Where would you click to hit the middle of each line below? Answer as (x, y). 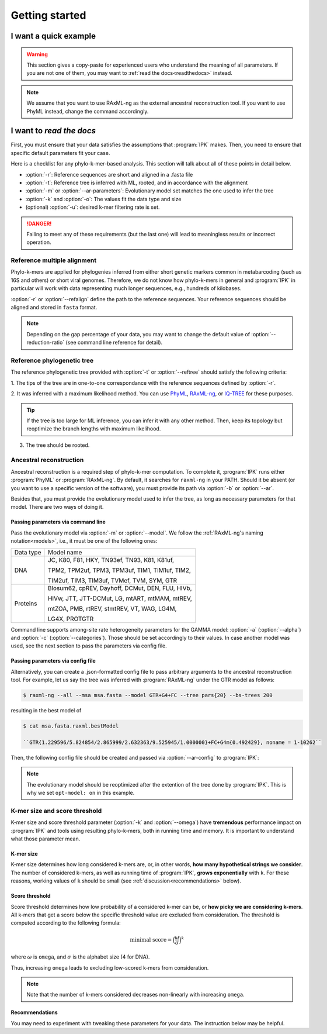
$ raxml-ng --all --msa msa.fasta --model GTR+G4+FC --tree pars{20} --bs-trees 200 (148, 695)
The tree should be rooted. (58, 445)
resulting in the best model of (46, 711)
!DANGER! (39, 223)
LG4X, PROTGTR (71, 619)
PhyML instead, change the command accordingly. (88, 111)
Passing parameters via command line (58, 522)
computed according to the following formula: (66, 923)
